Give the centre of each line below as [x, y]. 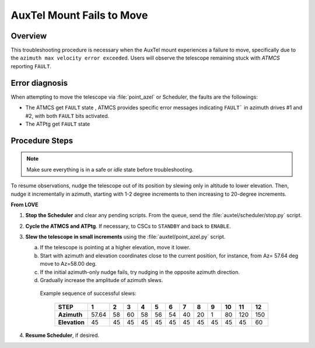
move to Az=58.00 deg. [68, 264]
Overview [29, 36]
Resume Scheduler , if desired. [62, 335]
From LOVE [24, 204]
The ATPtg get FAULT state [58, 124]
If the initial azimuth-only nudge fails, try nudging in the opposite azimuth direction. [140, 272]
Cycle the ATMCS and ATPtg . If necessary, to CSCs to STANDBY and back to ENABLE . [128, 226]
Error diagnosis [39, 83]
